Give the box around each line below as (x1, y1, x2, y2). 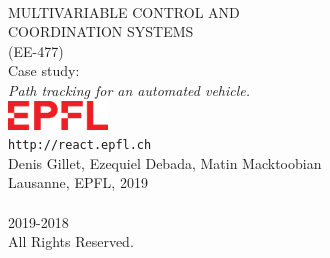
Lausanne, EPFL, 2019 (8, 172, 148, 193)
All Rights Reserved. (8, 231, 134, 252)
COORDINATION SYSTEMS (8, 21, 194, 42)
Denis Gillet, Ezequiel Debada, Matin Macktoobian (8, 152, 322, 173)
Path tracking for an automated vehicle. (8, 79, 251, 100)
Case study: (8, 60, 80, 81)
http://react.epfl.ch (8, 138, 152, 153)
